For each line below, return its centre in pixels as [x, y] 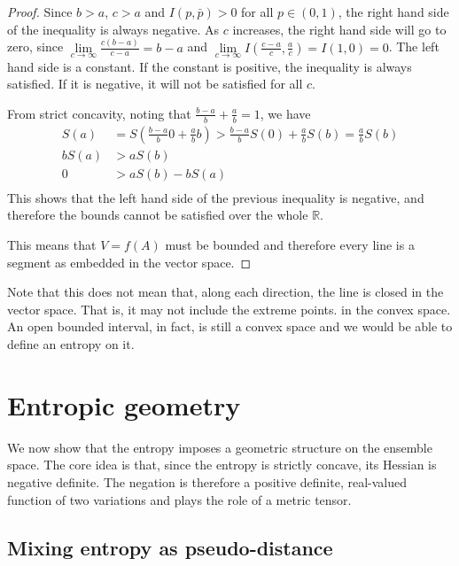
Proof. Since [40, 12]
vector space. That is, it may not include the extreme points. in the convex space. [229, 309]
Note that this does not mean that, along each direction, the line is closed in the [226, 292]
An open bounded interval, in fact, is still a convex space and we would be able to [230, 326]
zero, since [35, 47]
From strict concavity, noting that [99, 113]
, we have [285, 113]
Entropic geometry [124, 404]
